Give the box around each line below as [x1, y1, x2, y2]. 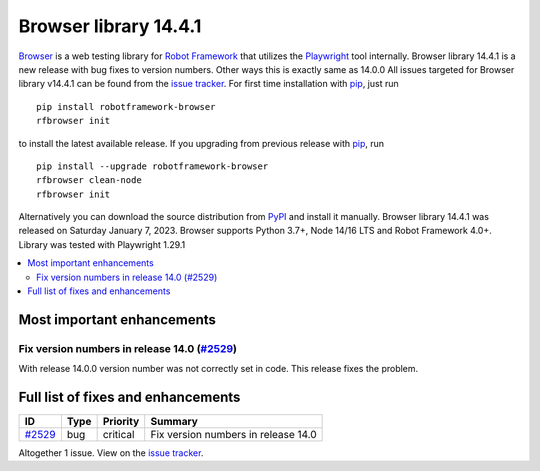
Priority [102, 415, 140, 429]
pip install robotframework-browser [36, 101, 216, 112]
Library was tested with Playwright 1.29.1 [18, 238, 186, 250]
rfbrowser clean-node [36, 175, 142, 186]
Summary [150, 415, 199, 429]
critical [102, 428, 135, 442]
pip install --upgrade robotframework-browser [36, 160, 269, 172]
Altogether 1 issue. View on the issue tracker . [18, 447, 204, 459]
